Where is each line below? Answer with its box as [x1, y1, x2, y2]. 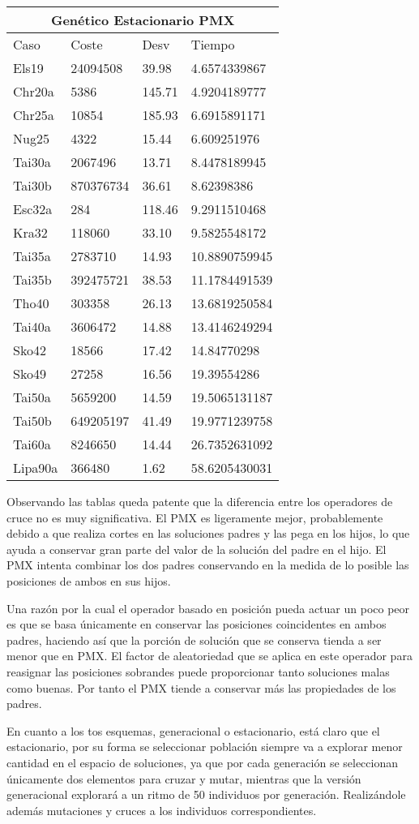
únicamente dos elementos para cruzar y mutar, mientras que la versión [6, 770, 361, 787]
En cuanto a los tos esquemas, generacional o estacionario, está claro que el [6, 722, 380, 739]
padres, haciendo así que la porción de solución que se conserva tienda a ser [6, 631, 382, 648]
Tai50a [13, 388, 51, 406]
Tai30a [13, 152, 51, 171]
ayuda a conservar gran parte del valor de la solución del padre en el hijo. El [6, 540, 387, 557]
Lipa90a [13, 458, 58, 477]
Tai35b [13, 270, 52, 289]
